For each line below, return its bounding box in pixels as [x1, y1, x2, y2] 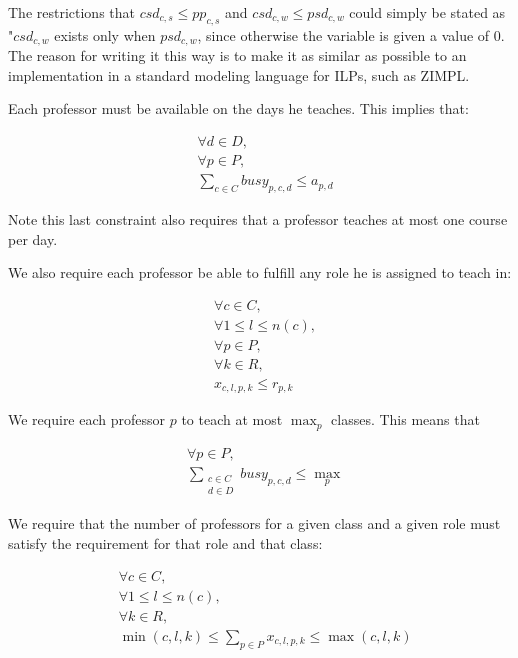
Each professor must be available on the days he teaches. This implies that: [8, 98, 469, 119]
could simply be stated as [349, 2, 506, 22]
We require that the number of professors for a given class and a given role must [8, 513, 501, 534]
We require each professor [8, 409, 166, 430]
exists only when [54, 24, 156, 45]
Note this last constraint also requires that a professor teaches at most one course [8, 208, 508, 229]
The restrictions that [8, 2, 136, 22]
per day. [8, 228, 58, 249]
